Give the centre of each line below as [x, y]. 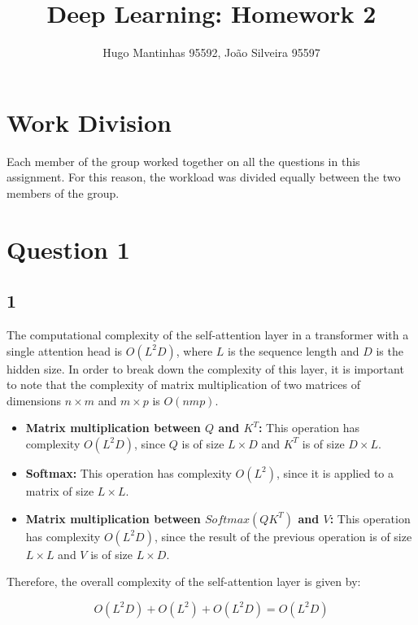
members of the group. [63, 192]
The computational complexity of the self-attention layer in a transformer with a [208, 335]
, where [194, 350]
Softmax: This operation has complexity [128, 472]
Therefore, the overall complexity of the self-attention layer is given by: [184, 581]
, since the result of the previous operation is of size [283, 536]
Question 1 [68, 249]
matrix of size [60, 490]
